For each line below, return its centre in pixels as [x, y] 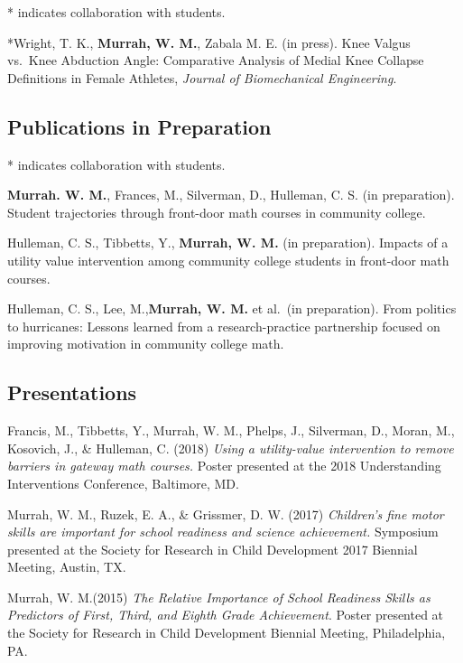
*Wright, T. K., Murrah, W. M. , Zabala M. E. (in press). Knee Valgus [209, 42]
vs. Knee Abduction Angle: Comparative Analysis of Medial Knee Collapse [216, 60]
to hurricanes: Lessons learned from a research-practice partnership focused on [224, 326]
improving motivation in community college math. [146, 344]
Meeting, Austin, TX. [67, 567]
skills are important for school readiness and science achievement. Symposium [223, 532]
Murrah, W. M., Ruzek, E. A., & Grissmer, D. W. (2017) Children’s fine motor [226, 514]
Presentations [72, 392]
